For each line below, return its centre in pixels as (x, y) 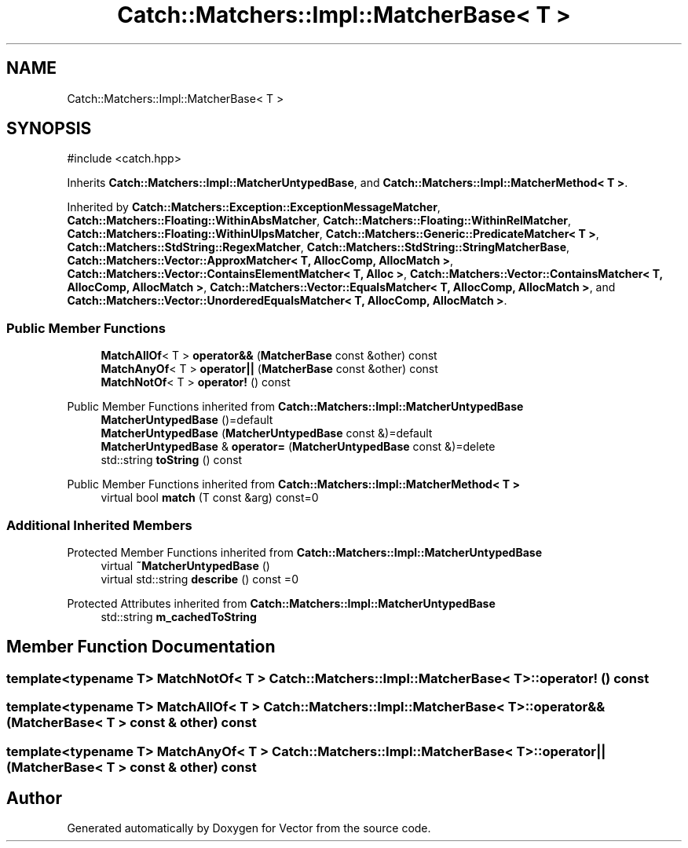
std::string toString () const (172, 460)
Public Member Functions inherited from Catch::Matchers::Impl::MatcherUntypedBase (295, 407)
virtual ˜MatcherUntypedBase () (185, 565)
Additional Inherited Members (99, 525)
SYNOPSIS (49, 129)
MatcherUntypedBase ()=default (187, 420)
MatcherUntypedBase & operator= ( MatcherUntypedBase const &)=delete (298, 447)
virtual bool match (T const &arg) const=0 (210, 498)
